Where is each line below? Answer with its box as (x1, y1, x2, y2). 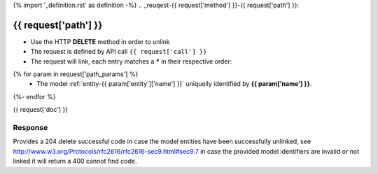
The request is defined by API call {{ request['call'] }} (30, 48, 207, 56)
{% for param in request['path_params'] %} (13, 70, 139, 78)
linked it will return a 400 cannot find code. (13, 157, 137, 166)
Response (13, 123, 48, 133)
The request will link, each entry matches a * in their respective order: (30, 57, 232, 66)
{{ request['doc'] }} (13, 106, 69, 114)
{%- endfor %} (13, 92, 56, 101)
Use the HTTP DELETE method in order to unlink (30, 37, 171, 45)
